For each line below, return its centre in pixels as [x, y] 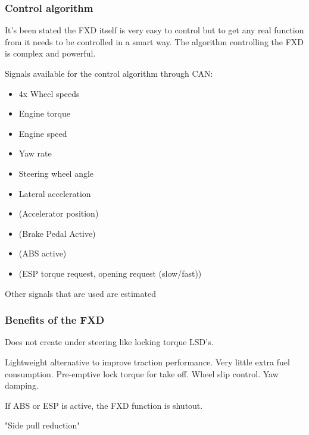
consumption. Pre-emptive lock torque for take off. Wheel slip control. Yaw [142, 373]
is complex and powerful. [50, 53]
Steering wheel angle [56, 173]
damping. [22, 385]
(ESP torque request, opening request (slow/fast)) [110, 273]
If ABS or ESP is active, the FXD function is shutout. [104, 405]
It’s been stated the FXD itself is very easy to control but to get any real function [154, 30]
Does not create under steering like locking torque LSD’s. [109, 342]
